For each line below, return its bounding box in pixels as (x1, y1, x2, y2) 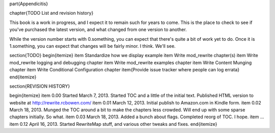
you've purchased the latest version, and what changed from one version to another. (9, 26, 187, 33)
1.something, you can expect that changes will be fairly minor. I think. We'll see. (9, 43, 176, 49)
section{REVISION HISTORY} (9, 83, 70, 89)
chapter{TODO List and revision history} (9, 10, 94, 16)
